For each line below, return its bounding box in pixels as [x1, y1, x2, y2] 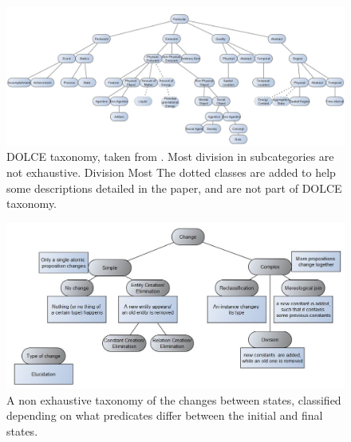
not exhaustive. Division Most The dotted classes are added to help [6, 163, 336, 180]
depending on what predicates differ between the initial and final [6, 407, 323, 424]
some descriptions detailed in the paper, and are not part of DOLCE [6, 179, 342, 196]
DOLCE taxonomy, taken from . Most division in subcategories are [6, 148, 334, 165]
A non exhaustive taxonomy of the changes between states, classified [6, 391, 341, 408]
